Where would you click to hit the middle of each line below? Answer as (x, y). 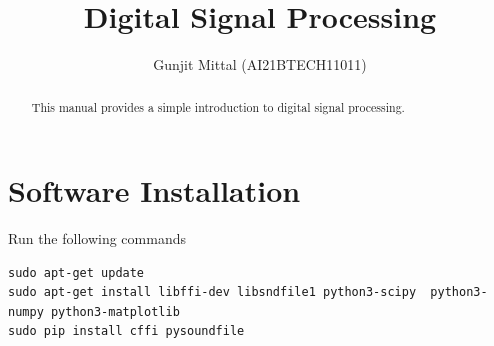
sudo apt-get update (76, 272)
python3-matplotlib (115, 311)
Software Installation (154, 190)
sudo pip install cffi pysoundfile (126, 331)
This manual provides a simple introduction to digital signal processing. (218, 106)
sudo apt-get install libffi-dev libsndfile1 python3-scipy (212, 292)
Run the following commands (97, 238)
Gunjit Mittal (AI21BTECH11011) (260, 64)
